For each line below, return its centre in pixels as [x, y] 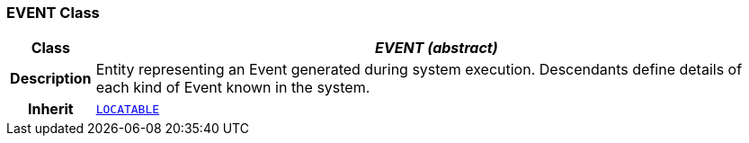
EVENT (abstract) [437, 48]
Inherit [50, 109]
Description [51, 79]
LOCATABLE [128, 109]
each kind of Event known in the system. [233, 88]
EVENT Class [53, 13]
